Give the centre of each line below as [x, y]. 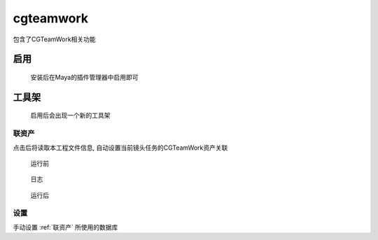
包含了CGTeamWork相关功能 [54, 39]
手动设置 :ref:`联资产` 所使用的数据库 [65, 227]
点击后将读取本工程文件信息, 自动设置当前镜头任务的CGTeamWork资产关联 [120, 148]
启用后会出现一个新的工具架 [70, 115]
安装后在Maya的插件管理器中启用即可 [84, 77]
